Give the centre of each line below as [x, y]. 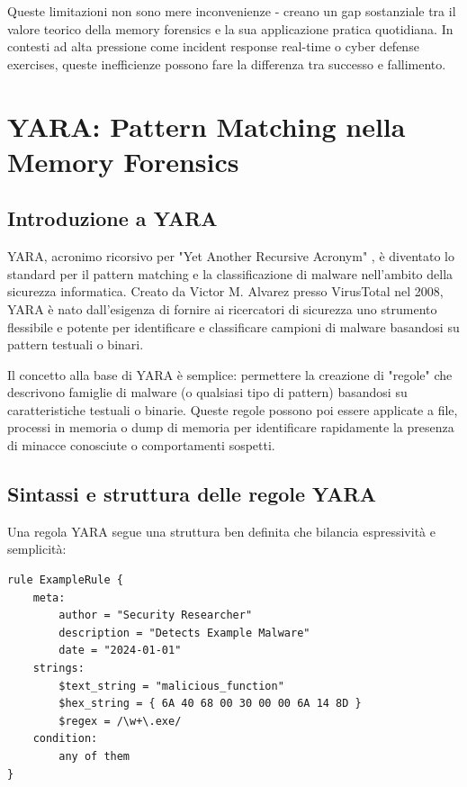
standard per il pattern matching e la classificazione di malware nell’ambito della [230, 273]
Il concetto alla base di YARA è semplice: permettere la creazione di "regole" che [230, 374]
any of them [94, 756]
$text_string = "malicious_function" [171, 686]
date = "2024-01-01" [120, 651]
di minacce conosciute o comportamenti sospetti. [141, 445]
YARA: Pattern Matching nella [207, 126]
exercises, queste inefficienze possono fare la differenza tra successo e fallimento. [227, 63]
